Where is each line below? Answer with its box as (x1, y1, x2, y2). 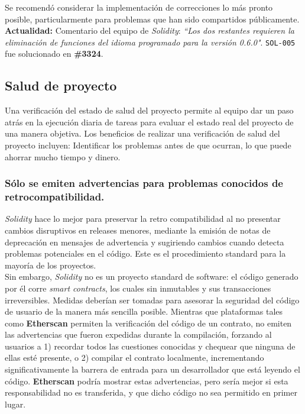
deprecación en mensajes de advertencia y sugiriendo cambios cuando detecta (5, 235, 284, 248)
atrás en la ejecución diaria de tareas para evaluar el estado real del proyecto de (5, 115, 294, 128)
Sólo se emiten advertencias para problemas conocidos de (5, 176, 283, 190)
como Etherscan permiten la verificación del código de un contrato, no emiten (5, 316, 292, 329)
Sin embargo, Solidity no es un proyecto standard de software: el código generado (5, 270, 298, 283)
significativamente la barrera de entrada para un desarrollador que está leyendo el (5, 363, 300, 376)
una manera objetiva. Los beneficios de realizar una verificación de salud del (5, 127, 280, 140)
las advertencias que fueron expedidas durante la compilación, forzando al (5, 328, 272, 341)
